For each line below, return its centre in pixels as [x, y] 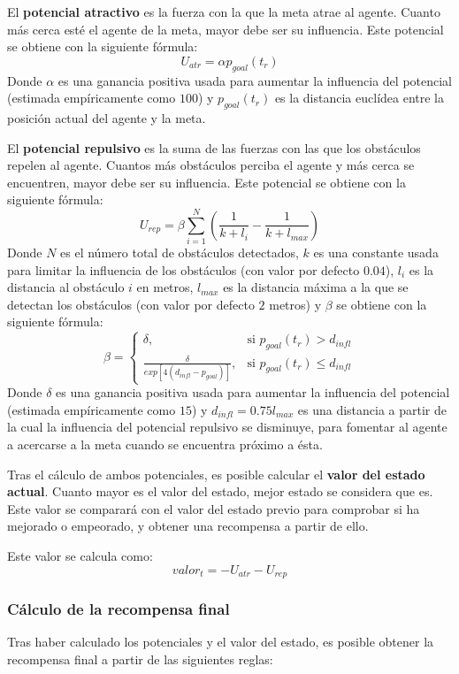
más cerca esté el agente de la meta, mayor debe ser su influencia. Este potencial [226, 29]
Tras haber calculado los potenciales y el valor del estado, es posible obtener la [221, 642]
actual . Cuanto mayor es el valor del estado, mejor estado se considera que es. [220, 491]
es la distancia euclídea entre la [359, 98]
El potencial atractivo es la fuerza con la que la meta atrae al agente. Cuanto [224, 11]
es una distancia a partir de [372, 409]
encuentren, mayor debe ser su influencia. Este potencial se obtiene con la [207, 182]
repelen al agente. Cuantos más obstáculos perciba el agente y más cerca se [211, 165]
